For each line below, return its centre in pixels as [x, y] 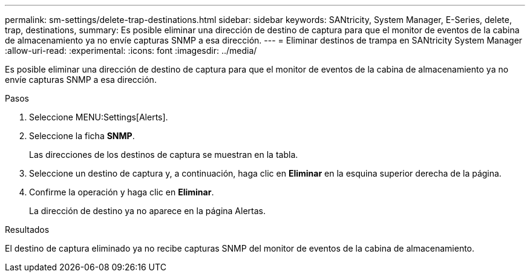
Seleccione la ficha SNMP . [82, 136]
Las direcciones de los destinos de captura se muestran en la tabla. [164, 155]
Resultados [27, 230]
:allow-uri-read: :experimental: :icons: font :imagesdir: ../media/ [131, 51]
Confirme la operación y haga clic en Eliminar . [122, 192]
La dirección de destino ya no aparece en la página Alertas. [147, 211]
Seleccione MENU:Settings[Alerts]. [99, 117]
